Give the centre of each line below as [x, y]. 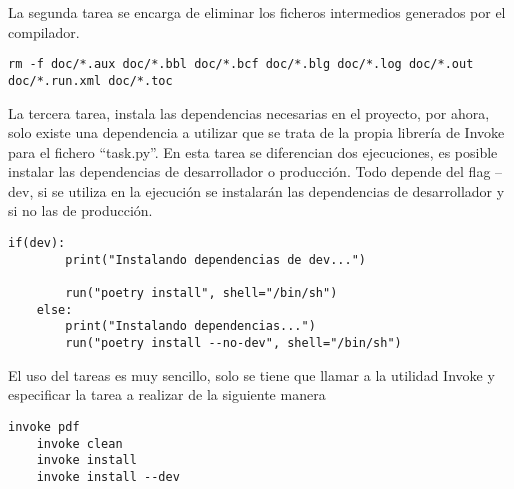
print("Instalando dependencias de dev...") [215, 259]
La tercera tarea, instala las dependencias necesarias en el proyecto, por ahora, [249, 112]
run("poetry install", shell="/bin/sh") [201, 293]
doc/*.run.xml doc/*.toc [90, 80]
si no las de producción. [80, 210]
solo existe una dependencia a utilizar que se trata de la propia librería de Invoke [256, 132]
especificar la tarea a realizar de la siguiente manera [167, 394]
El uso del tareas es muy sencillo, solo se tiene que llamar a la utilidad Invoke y [251, 374]
